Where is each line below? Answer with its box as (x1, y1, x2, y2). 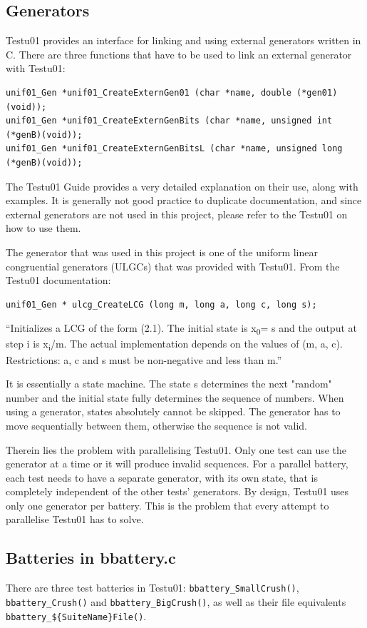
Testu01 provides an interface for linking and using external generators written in (6, 33, 361, 48)
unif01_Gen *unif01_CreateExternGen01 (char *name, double (6, 87, 291, 98)
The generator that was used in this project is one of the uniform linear (6, 244, 319, 259)
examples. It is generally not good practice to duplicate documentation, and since (6, 193, 362, 208)
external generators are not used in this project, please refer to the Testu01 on (6, 206, 348, 221)
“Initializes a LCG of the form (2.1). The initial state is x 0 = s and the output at (6, 320, 357, 338)
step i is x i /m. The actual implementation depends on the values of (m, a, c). (6, 336, 343, 353)
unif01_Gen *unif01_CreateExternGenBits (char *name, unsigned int (6, 116, 333, 126)
